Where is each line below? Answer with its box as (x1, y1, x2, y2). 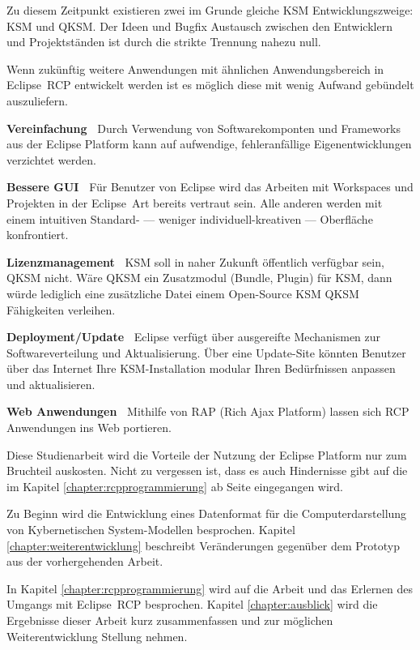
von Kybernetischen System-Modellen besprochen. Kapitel (6, 521, 295, 538)
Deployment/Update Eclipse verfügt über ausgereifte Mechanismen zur (6, 328, 381, 345)
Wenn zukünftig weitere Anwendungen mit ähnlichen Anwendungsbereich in (6, 60, 384, 77)
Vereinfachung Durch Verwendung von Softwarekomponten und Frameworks (6, 119, 401, 136)
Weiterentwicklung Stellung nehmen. (6, 627, 188, 644)
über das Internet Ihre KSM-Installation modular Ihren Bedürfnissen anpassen (6, 360, 396, 377)
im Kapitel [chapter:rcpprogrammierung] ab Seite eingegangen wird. (6, 477, 344, 494)
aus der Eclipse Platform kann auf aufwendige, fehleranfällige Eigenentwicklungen (6, 135, 412, 152)
